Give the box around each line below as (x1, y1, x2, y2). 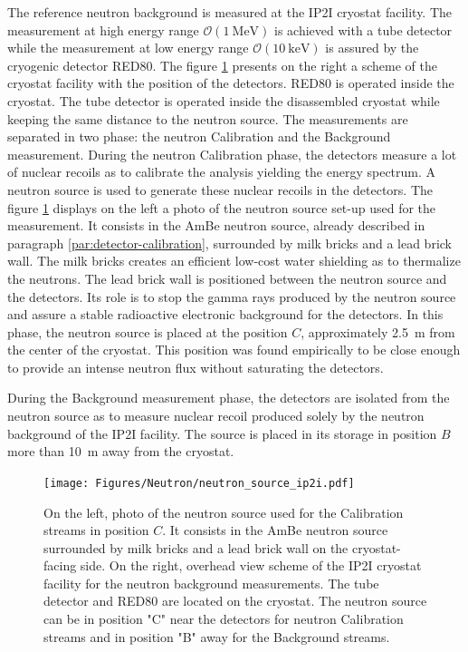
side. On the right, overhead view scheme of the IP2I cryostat (80, 556, 422, 575)
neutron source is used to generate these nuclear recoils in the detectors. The (7, 180, 434, 199)
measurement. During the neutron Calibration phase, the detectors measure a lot (7, 144, 457, 163)
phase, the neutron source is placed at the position (7, 322, 288, 341)
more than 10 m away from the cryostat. (7, 442, 234, 461)
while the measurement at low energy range (7, 38, 249, 57)
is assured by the (325, 38, 419, 57)
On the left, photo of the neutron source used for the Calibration (43, 502, 404, 521)
